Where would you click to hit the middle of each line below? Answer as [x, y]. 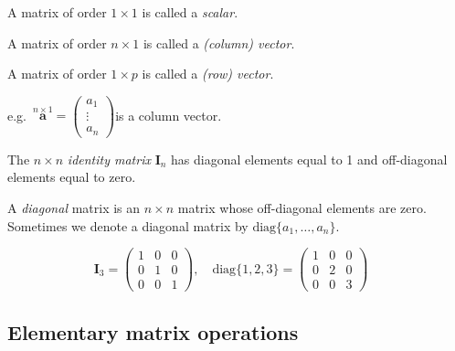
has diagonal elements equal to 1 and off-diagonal [309, 159]
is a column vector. [169, 115]
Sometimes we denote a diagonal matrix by [128, 225]
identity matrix [109, 159]
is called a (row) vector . [208, 74]
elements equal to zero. [72, 177]
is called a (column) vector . [219, 43]
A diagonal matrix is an [74, 208]
